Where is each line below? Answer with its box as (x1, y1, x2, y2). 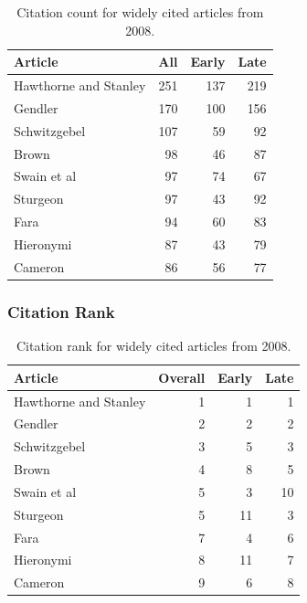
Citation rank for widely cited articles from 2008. (16, 336, 291, 355)
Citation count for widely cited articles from (16, 3, 264, 21)
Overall (158, 367, 206, 386)
